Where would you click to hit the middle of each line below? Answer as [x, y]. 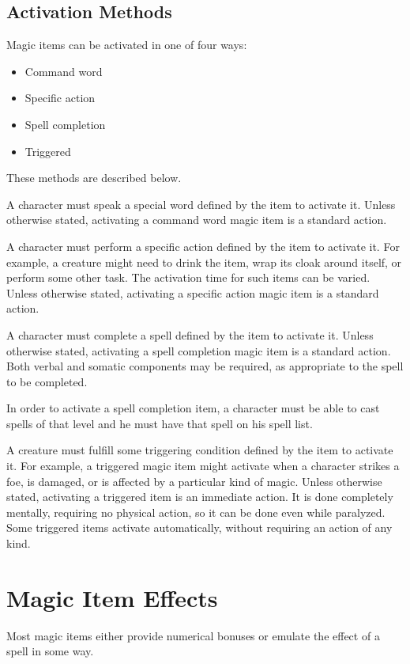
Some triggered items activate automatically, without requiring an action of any [199, 527]
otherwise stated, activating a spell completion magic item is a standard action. [199, 350]
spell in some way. [50, 651]
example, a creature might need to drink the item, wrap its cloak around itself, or [204, 262]
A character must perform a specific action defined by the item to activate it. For [203, 246]
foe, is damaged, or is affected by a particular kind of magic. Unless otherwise [194, 481]
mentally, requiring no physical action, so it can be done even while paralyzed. [196, 512]
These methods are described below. [94, 178]
